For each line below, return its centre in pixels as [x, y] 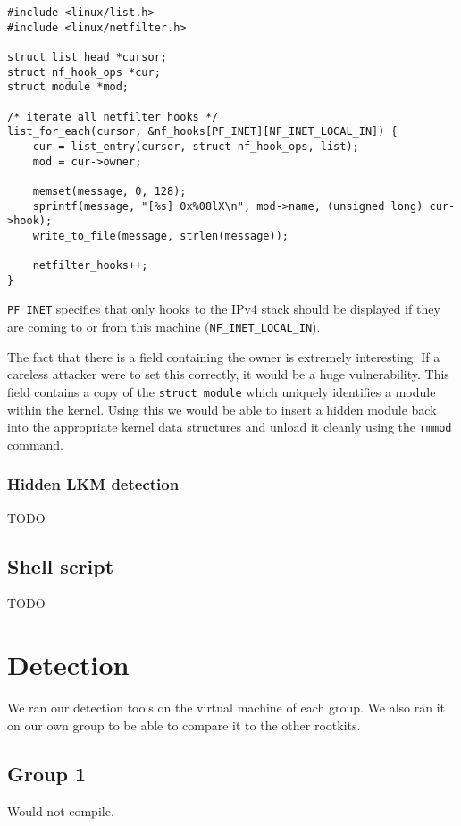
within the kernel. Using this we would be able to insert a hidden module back [222, 409]
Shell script [61, 565]
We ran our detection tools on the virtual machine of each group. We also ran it [226, 708]
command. [35, 444]
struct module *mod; [68, 87]
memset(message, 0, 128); [109, 191]
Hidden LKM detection [93, 484]
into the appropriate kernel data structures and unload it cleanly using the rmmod [230, 427]
